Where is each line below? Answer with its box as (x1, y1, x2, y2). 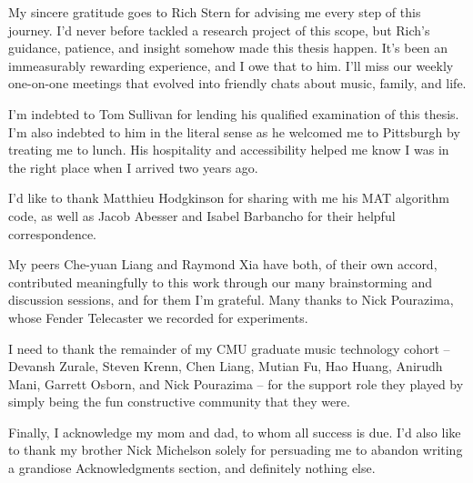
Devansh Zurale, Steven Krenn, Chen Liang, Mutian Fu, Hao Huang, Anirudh (8, 357, 443, 376)
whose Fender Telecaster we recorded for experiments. (8, 307, 308, 327)
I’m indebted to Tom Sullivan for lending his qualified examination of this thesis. (8, 104, 459, 123)
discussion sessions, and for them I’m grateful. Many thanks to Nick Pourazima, (8, 290, 454, 309)
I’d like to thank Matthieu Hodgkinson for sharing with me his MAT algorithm (8, 188, 449, 207)
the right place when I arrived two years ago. (8, 157, 258, 176)
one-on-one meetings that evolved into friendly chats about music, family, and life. (8, 74, 467, 93)
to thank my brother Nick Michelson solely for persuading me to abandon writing (8, 440, 463, 459)
